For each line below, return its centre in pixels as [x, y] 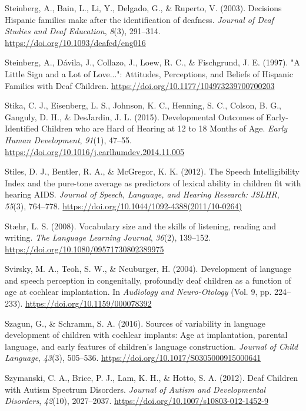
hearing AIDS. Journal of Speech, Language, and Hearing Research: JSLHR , [142, 194]
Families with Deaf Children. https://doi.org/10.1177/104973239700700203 [140, 85]
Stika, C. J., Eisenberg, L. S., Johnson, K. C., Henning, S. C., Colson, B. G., [143, 105]
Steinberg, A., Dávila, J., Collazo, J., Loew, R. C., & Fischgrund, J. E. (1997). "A [152, 62]
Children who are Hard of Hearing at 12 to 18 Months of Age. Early [164, 128]
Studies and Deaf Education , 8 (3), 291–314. [83, 31]
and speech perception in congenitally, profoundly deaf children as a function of [148, 280]
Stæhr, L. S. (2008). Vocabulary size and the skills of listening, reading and [141, 226]
